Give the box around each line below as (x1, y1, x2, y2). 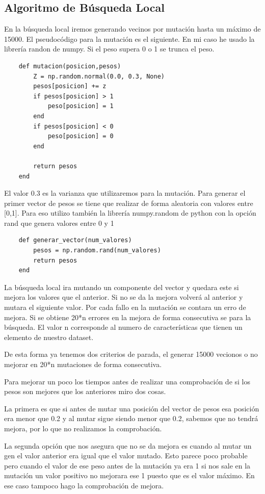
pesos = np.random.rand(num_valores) (33, 247, 161, 254)
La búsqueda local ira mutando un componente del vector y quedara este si (4, 281, 239, 292)
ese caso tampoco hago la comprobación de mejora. (4, 480, 164, 490)
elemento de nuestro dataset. (4, 331, 94, 342)
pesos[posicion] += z (33, 83, 107, 90)
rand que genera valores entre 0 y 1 (4, 217, 114, 228)
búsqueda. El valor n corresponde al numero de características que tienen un (4, 322, 243, 332)
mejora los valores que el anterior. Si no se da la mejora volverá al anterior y (4, 292, 243, 302)
